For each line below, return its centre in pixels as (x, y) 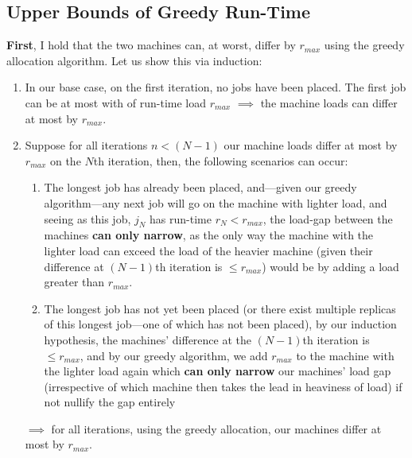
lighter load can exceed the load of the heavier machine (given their (208, 250)
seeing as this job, (87, 218)
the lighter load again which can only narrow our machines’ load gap (218, 371)
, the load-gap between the (328, 218)
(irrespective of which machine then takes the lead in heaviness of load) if (223, 386)
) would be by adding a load (330, 266)
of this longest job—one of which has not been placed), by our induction (220, 324)
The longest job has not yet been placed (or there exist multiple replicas (220, 308)
